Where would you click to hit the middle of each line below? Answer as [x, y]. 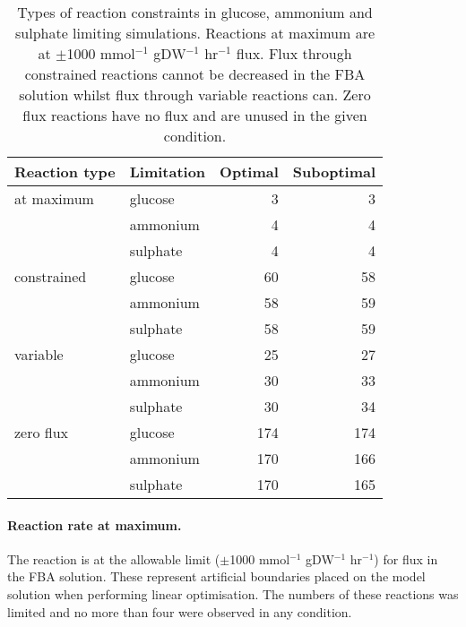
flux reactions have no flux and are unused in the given [195, 115]
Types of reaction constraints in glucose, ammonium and [195, 12]
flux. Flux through [294, 53]
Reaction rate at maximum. [95, 524]
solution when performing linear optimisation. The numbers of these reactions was [233, 593]
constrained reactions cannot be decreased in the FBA [195, 74]
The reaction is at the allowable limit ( [114, 558]
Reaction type [65, 172]
